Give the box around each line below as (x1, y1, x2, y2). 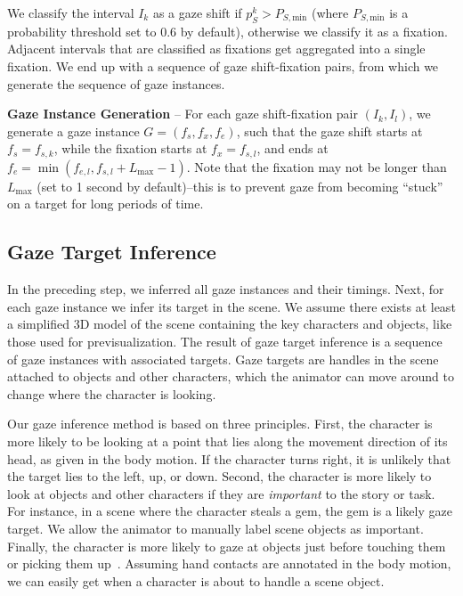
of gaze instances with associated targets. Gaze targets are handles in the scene (7, 349, 439, 368)
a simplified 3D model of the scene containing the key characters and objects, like (7, 314, 452, 333)
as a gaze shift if (152, 4, 242, 21)
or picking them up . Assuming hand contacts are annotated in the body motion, (7, 554, 451, 573)
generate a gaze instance (7, 121, 140, 140)
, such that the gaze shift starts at (236, 121, 423, 140)
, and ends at (256, 139, 329, 158)
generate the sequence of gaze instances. (7, 74, 225, 93)
